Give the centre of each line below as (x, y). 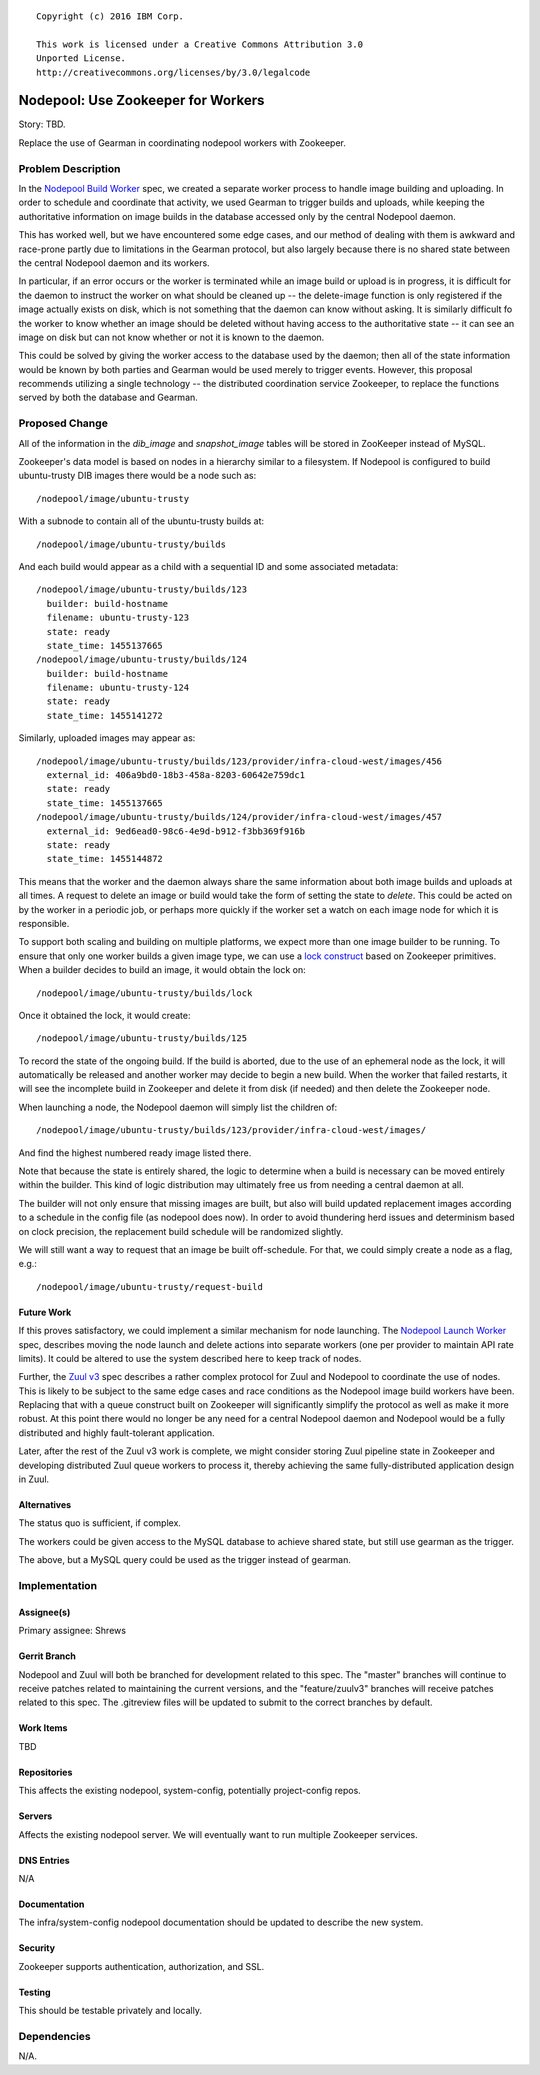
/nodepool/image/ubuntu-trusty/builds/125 (142, 1038)
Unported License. (81, 58)
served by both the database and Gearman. (108, 397)
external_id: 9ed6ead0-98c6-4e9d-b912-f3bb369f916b (175, 831)
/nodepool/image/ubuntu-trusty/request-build (150, 1286)
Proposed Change (63, 423)
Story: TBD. (42, 124)
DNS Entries (44, 1860)
